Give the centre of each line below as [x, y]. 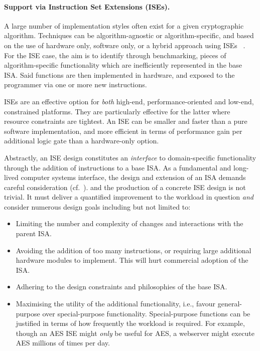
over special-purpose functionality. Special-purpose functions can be [146, 313]
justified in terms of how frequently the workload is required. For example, [130, 323]
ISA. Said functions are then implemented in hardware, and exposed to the [119, 74]
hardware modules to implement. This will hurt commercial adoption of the [132, 260]
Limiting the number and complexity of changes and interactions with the [129, 223]
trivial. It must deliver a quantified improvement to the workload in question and [129, 197]
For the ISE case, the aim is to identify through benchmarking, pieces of [115, 55]
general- [230, 304]
